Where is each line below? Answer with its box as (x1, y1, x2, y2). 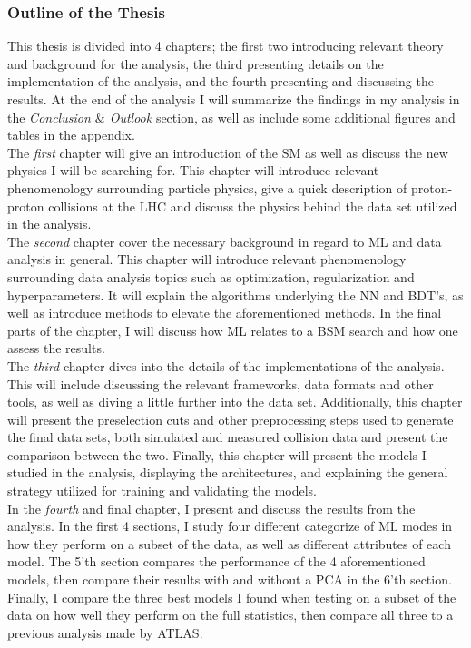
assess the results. (7, 339, 105, 358)
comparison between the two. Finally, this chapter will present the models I (7, 445, 427, 464)
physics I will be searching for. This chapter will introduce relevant (7, 161, 379, 180)
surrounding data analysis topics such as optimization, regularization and (7, 267, 415, 286)
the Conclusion (7, 107, 91, 126)
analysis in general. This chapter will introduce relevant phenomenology (7, 250, 407, 269)
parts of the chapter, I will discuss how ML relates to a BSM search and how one (7, 320, 458, 339)
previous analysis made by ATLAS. (7, 623, 203, 642)
